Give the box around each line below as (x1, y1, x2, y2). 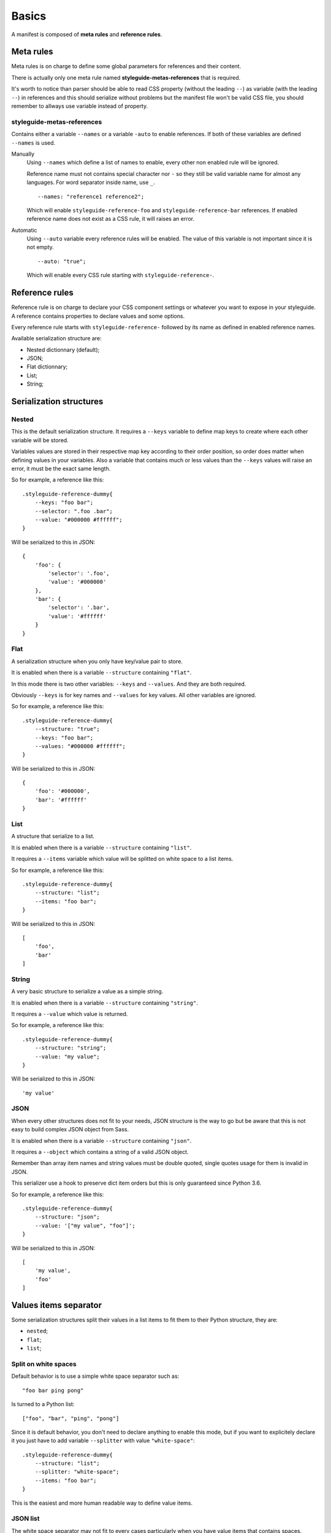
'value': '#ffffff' (48, 613, 107, 619)
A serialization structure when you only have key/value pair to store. (11, 657, 183, 665)
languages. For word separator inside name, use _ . (26, 178, 156, 186)
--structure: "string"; (34, 1044, 107, 1052)
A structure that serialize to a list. (11, 833, 95, 840)
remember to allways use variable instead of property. (11, 102, 148, 110)
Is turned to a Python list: (11, 1401, 75, 1408)
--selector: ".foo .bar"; (34, 508, 113, 514)
